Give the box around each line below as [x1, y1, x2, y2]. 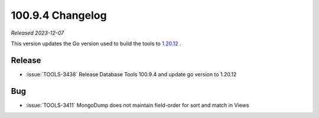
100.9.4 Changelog [11, 9, 107, 22]
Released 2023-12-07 [11, 29, 64, 36]
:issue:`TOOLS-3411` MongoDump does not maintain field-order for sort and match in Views [25, 102, 249, 109]
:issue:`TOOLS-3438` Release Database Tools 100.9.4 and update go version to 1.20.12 [25, 70, 237, 77]
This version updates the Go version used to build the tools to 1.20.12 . [11, 40, 181, 47]
